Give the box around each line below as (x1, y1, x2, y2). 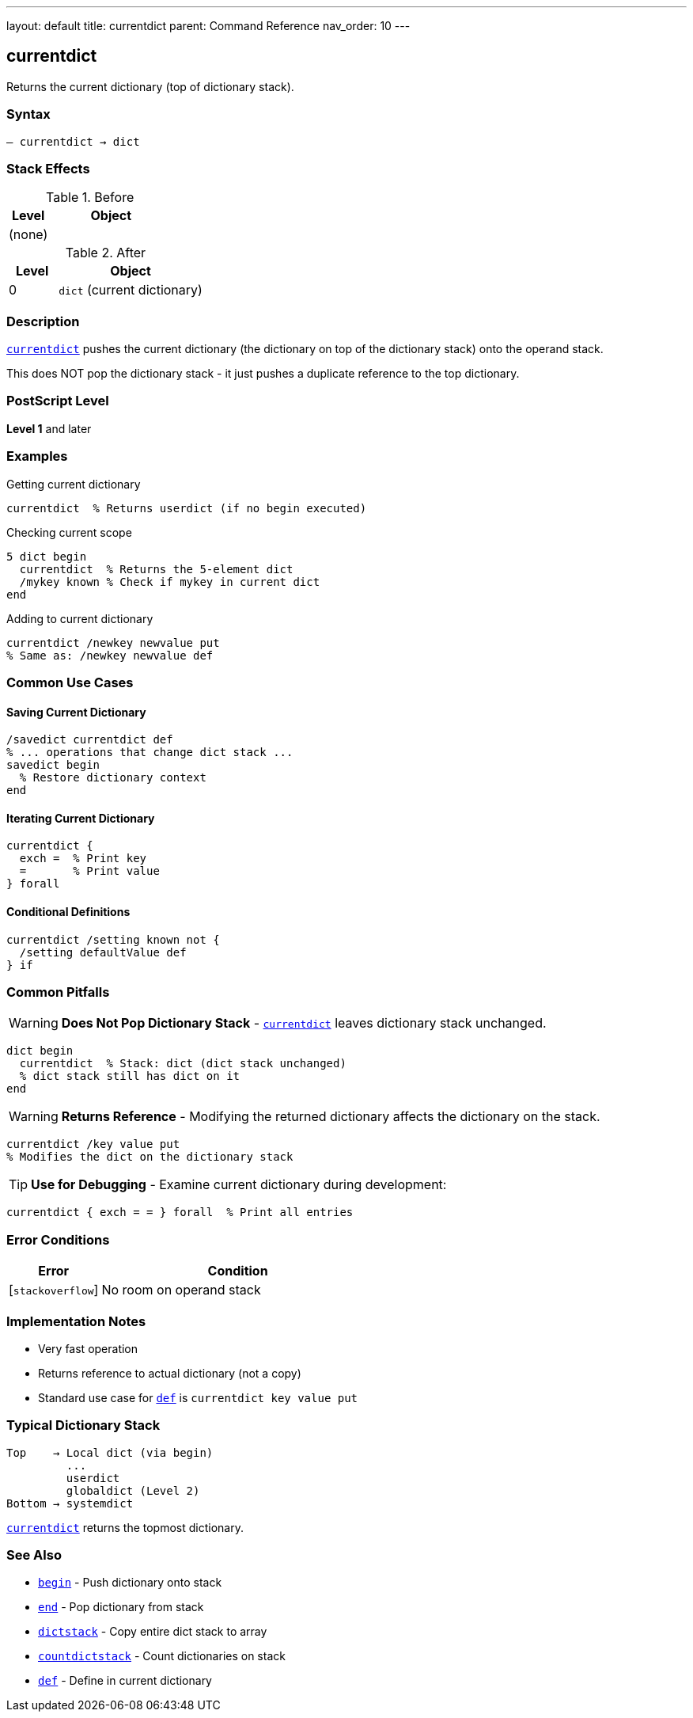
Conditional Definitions (6, 905, 131, 919)
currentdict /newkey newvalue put (6, 636, 220, 649)
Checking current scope (6, 525, 132, 539)
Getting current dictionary (6, 477, 141, 491)
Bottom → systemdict (6, 1496, 134, 1510)
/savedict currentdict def (6, 733, 173, 747)
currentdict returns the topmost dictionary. (6, 1520, 244, 1534)
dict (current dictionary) (59, 282, 203, 298)
